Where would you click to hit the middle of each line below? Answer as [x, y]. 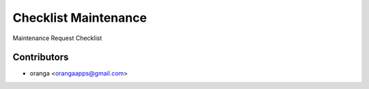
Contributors [41, 57]
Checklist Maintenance [80, 18]
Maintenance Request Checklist [57, 38]
